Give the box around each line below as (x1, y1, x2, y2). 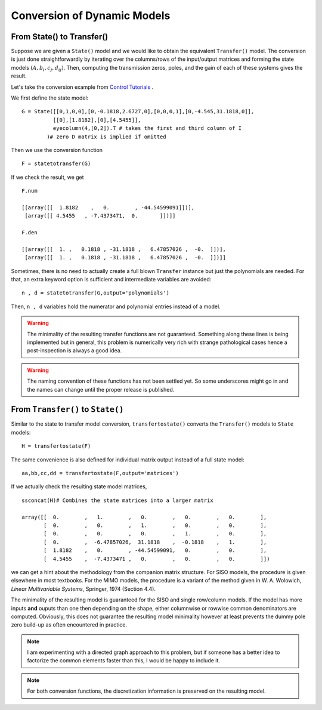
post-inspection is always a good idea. (27, 347, 122, 354)
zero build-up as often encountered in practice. (11, 621, 128, 628)
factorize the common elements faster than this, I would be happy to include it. (27, 657, 221, 664)
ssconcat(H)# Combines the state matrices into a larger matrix (21, 497, 214, 504)
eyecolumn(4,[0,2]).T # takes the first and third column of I (52, 125, 242, 132)
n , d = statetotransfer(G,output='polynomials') (21, 290, 170, 296)
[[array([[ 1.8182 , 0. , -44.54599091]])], (21, 204, 195, 211)
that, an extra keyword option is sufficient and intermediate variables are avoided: (11, 276, 212, 283)
